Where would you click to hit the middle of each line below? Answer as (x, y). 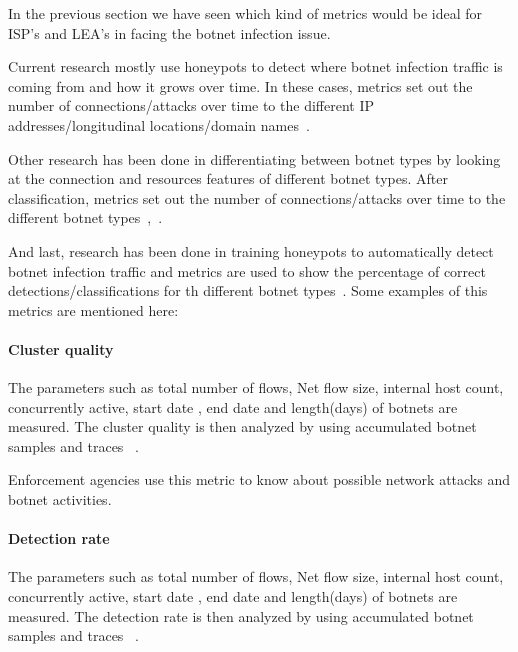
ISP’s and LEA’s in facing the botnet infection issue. (169, 32)
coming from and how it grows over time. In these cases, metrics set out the (240, 85)
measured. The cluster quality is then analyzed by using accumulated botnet (242, 426)
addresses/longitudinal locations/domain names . (159, 124)
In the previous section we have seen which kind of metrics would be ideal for (245, 13)
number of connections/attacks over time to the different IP (191, 105)
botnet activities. (60, 499)
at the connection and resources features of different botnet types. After (228, 178)
